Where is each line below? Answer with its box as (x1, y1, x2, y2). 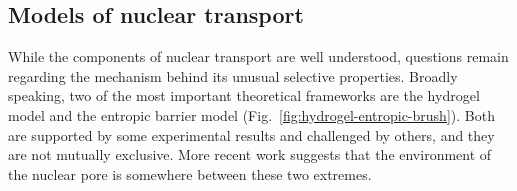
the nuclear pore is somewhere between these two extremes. (8, 163, 372, 184)
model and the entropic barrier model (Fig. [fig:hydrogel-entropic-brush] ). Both (8, 104, 495, 125)
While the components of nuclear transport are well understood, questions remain (8, 46, 509, 67)
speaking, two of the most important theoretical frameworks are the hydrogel (8, 85, 480, 106)
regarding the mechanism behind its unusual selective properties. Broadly (8, 65, 458, 86)
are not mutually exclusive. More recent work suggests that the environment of (8, 144, 492, 165)
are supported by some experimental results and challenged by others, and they (8, 124, 495, 145)
